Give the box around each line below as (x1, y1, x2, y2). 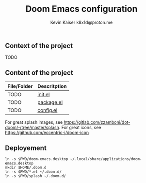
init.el (37, 91, 50, 98)
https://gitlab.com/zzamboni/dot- (64, 119, 130, 125)
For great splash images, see (5, 119, 63, 125)
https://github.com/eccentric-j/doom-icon (5, 130, 89, 135)
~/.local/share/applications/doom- (70, 156, 142, 161)
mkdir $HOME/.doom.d (5, 165, 47, 170)
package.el (37, 99, 63, 106)
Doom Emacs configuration (25, 3, 138, 15)
